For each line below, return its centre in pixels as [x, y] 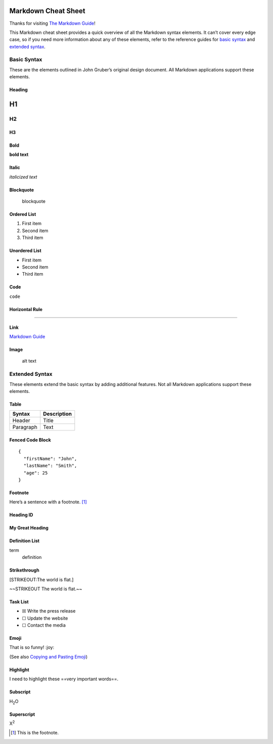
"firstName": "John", [50, 458]
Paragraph [25, 427]
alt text [29, 361]
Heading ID [21, 515]
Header [21, 421]
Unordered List [25, 251]
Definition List [25, 541]
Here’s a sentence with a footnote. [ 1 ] [48, 502]
